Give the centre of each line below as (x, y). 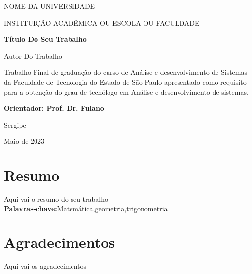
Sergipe (15, 124)
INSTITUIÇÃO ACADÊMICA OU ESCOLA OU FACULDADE (102, 22)
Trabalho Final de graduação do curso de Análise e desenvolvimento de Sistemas (126, 72)
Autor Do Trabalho (33, 55)
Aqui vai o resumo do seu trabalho (56, 199)
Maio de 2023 (24, 141)
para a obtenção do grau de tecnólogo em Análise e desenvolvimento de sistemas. (126, 91)
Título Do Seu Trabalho (45, 39)
